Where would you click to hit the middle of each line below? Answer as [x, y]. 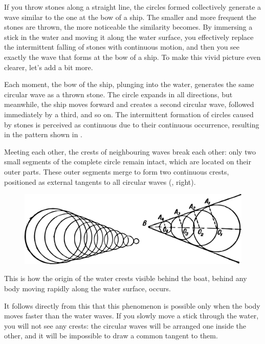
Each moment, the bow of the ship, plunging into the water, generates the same [129, 84]
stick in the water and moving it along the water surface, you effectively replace [129, 37]
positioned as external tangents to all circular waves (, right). [100, 181]
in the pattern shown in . [43, 134]
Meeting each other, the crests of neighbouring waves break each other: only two [130, 151]
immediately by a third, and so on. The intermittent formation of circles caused [129, 114]
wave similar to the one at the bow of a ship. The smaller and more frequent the [130, 17]
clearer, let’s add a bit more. [49, 67]
